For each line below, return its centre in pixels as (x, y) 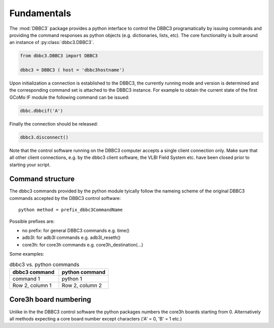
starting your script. (30, 165)
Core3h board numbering (50, 299)
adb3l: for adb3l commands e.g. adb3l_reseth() (71, 237)
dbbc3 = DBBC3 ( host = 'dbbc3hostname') (72, 70)
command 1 (26, 278)
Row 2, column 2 (82, 285)
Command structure (42, 179)
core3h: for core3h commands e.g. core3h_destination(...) (83, 244)
